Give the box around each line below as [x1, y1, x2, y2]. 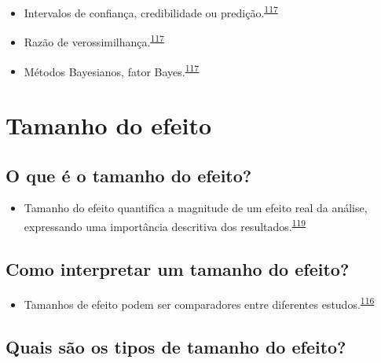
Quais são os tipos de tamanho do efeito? [5, 335, 346, 359]
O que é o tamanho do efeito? [5, 163, 252, 187]
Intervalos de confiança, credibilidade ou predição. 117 [24, 2, 278, 20]
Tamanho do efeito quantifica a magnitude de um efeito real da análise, [24, 200, 368, 216]
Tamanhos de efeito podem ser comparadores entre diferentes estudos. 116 [24, 294, 375, 313]
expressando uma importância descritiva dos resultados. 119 [24, 215, 306, 234]
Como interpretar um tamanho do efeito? [5, 256, 350, 280]
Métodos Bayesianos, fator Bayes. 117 [24, 60, 200, 79]
